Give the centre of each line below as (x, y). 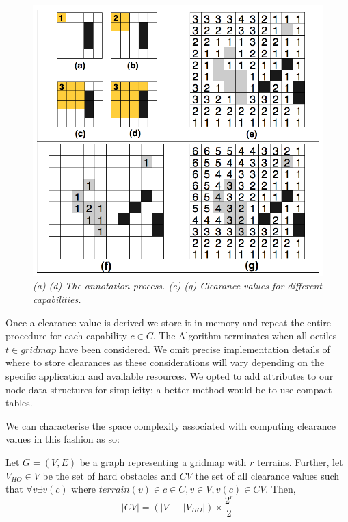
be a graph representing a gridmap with (163, 461)
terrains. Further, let (300, 461)
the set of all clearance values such (267, 475)
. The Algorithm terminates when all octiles (245, 336)
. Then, (281, 489)
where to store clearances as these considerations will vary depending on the (165, 362)
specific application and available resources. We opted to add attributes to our (170, 376)
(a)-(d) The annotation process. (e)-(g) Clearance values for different (177, 286)
